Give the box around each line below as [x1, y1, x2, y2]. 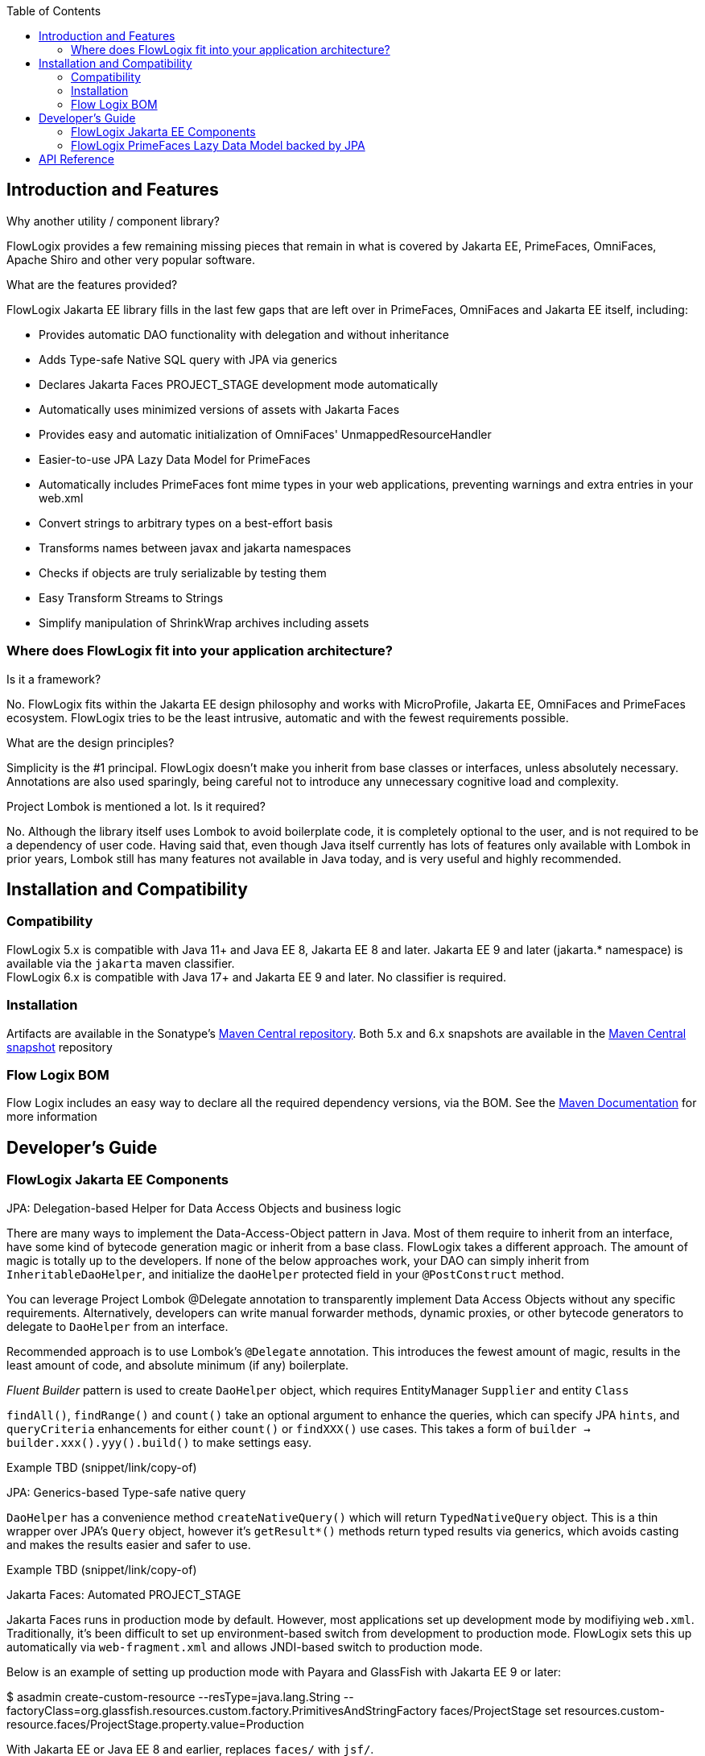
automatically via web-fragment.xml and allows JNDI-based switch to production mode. [6, 1639, 483, 1654]
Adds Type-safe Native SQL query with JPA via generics [39, 352, 337, 366]
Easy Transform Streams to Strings [39, 590, 224, 605]
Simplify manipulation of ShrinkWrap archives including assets [39, 615, 369, 630]
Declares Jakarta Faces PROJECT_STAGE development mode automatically [39, 377, 439, 391]
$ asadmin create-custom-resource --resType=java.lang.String [6, 1689, 340, 1704]
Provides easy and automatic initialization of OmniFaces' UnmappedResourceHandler [39, 427, 492, 441]
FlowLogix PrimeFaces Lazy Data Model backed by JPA [71, 138, 365, 152]
